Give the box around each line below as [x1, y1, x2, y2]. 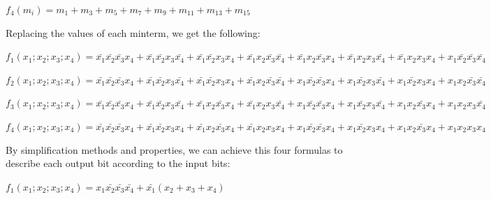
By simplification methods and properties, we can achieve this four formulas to [6, 142, 343, 157]
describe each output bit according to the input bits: [6, 156, 230, 170]
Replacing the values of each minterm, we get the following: [6, 25, 261, 40]
